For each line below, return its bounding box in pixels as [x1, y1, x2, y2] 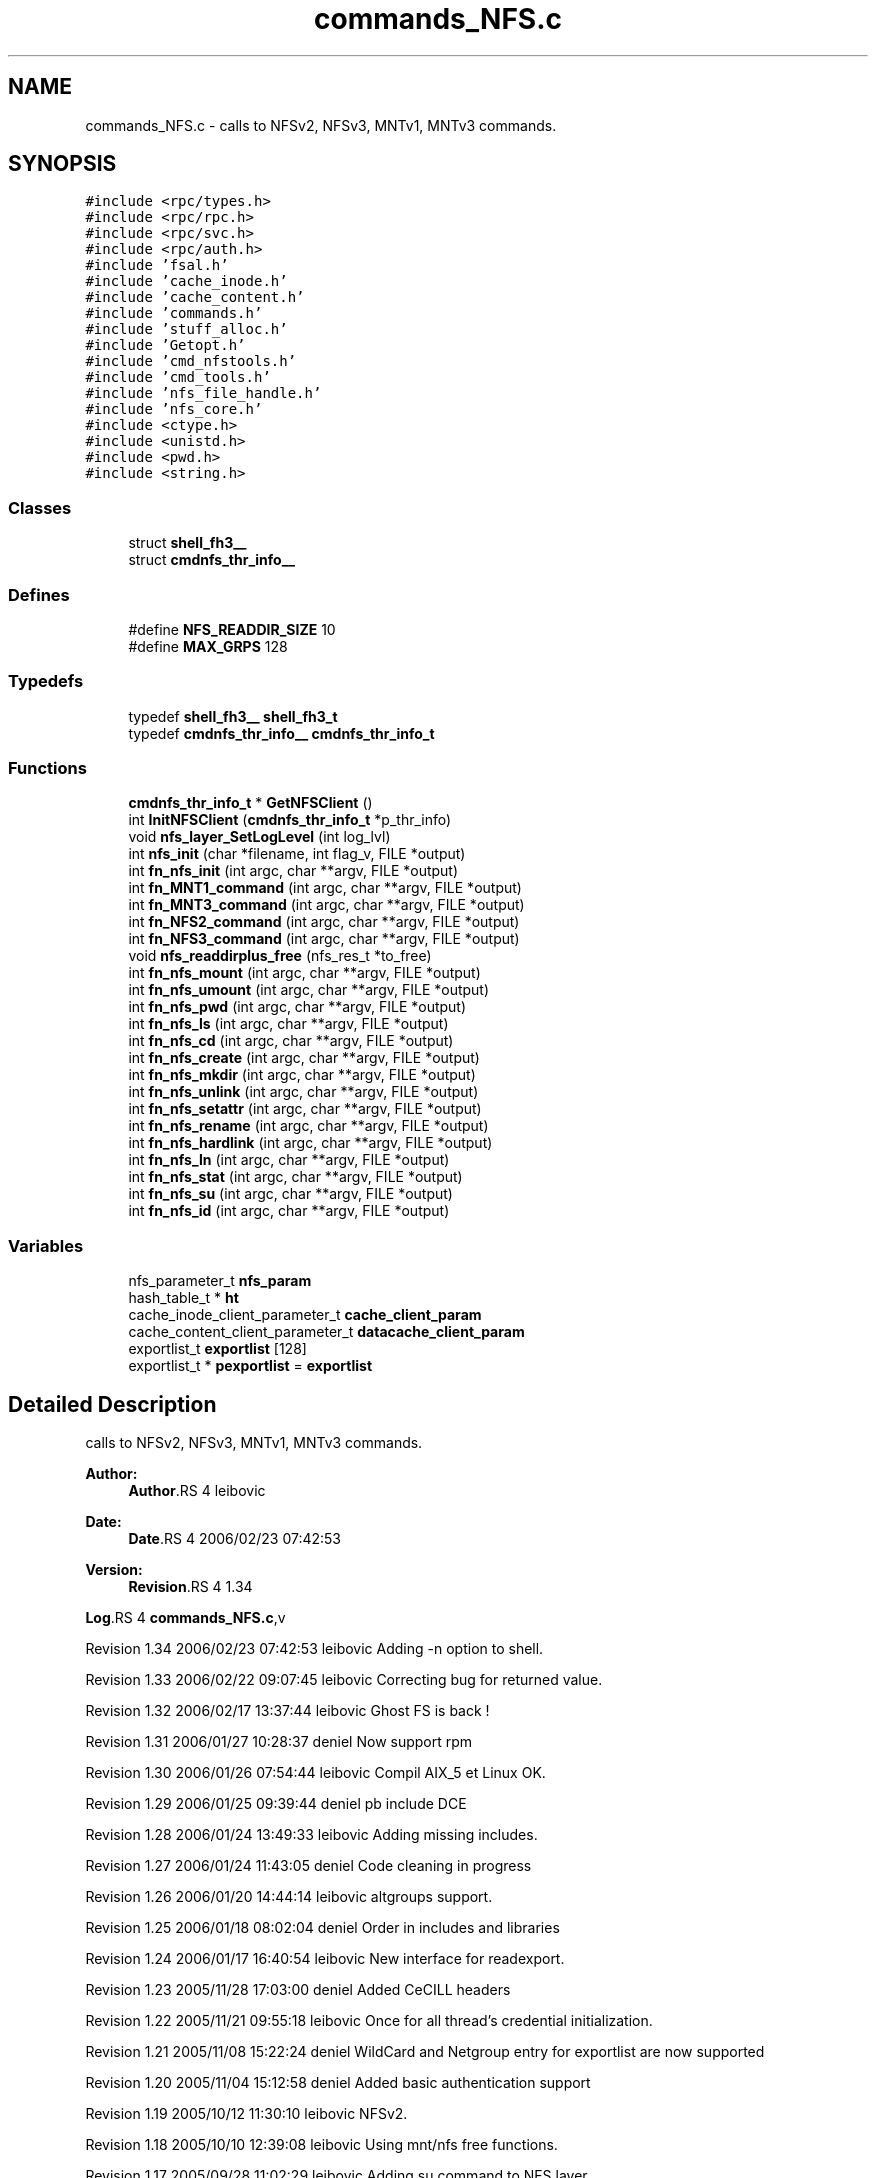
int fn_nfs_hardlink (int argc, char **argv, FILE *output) [128, 1134, 493, 1152]
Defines [8, 584, 70, 605]
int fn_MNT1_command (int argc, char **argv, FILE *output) [128, 879, 522, 897]
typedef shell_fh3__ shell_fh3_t [128, 707, 338, 725]
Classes [8, 497, 72, 518]
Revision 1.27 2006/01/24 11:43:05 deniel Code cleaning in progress [85, 1857, 532, 1875]
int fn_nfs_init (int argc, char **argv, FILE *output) [128, 862, 459, 880]
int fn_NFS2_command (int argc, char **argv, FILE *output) [128, 913, 520, 931]
